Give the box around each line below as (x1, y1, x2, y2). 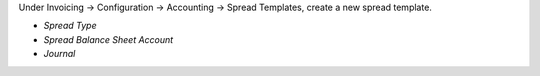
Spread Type (43, 20, 97, 32)
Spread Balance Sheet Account (43, 33, 174, 45)
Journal (43, 48, 76, 60)
